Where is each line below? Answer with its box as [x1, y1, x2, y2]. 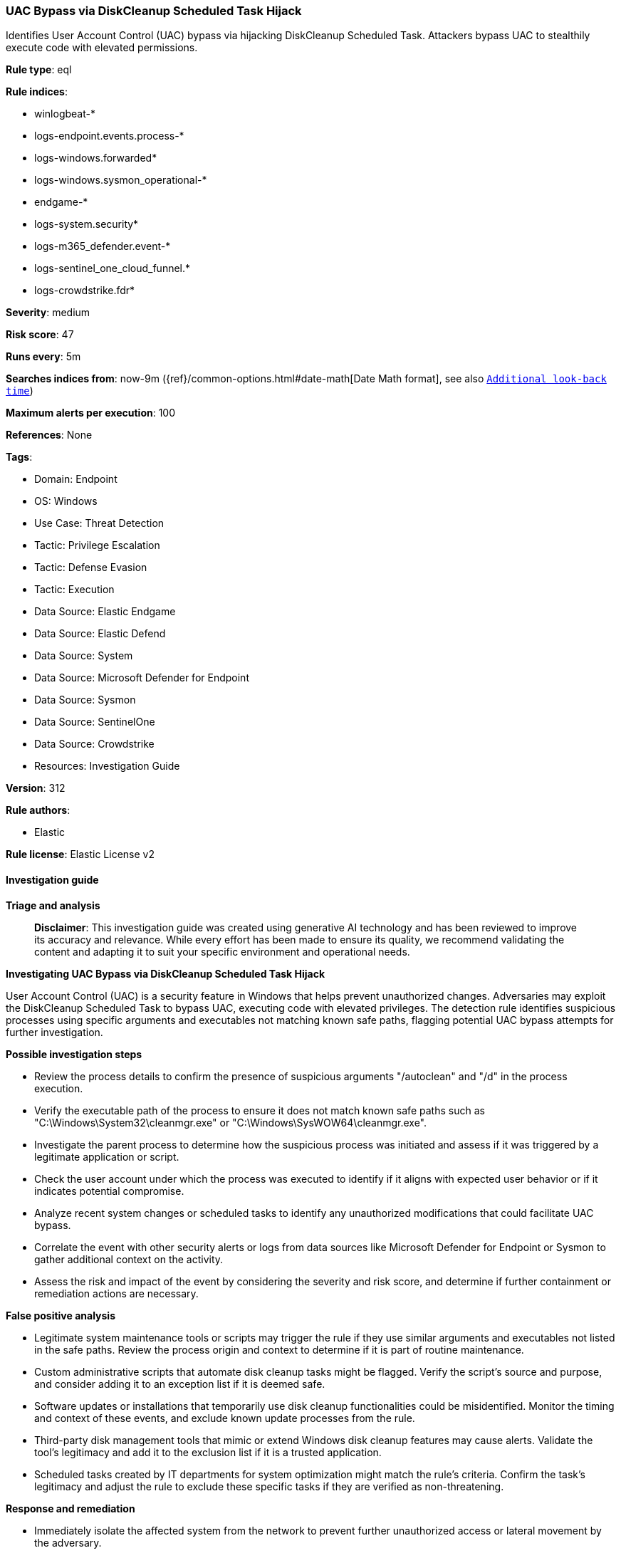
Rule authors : [6, 804, 71, 817]
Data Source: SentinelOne [34, 716, 155, 728]
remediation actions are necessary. [34, 1287, 199, 1300]
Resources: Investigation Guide [34, 760, 180, 773]
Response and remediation [6, 1502, 135, 1515]
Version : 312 [6, 782, 66, 795]
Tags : [6, 451, 33, 464]
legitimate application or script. [34, 1150, 179, 1163]
